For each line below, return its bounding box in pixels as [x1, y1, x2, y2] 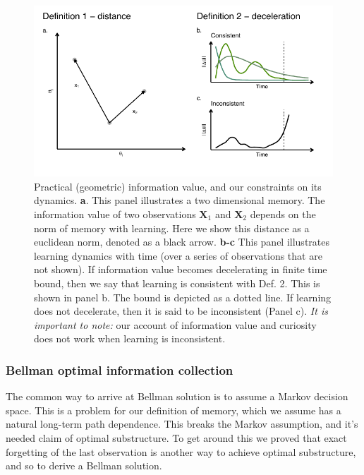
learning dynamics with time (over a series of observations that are [34, 248, 322, 263]
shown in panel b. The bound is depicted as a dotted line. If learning [34, 289, 332, 304]
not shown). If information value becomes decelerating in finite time [34, 262, 327, 277]
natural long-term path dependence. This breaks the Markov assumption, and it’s [6, 416, 358, 431]
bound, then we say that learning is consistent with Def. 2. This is [34, 275, 320, 290]
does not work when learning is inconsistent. [34, 331, 226, 346]
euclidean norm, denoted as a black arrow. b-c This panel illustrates [34, 234, 329, 249]
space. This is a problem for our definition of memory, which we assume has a [6, 402, 341, 417]
